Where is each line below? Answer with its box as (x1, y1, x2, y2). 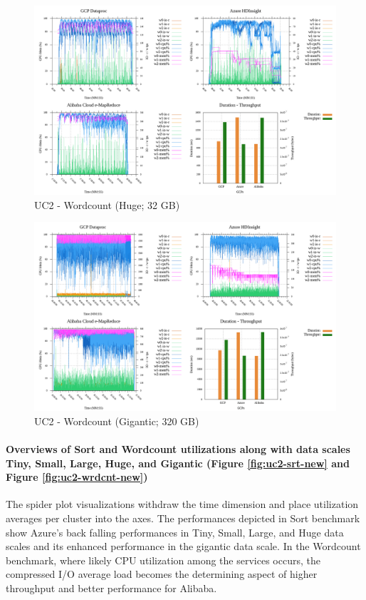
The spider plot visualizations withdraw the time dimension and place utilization (6, 497, 359, 512)
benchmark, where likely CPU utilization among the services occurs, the (6, 552, 320, 567)
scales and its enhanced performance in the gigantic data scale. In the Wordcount (6, 539, 361, 554)
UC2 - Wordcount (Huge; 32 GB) (34, 197, 180, 212)
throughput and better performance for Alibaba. (6, 580, 217, 595)
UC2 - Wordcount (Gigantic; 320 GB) (34, 413, 199, 428)
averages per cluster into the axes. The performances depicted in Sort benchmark (6, 510, 360, 525)
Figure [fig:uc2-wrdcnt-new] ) (6, 469, 148, 484)
